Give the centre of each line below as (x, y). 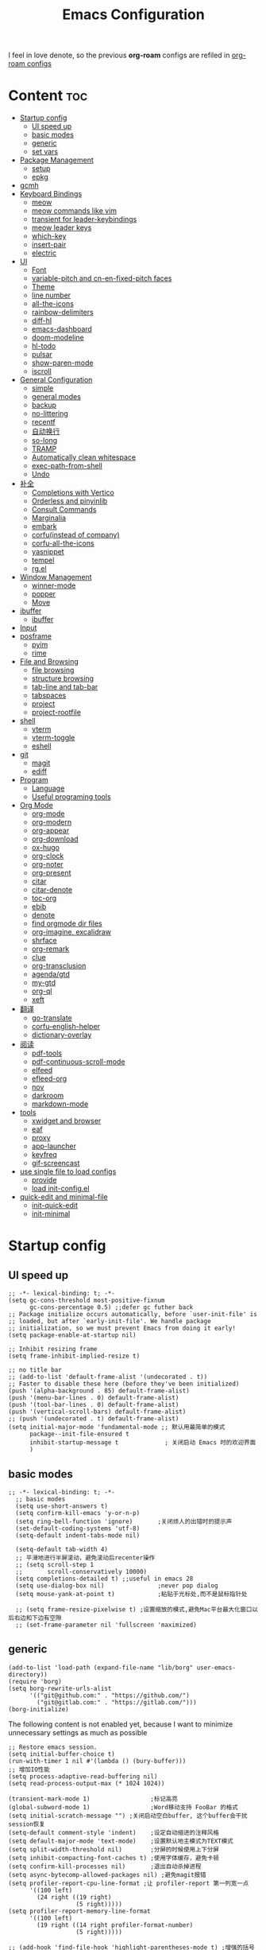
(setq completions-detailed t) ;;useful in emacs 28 (104, 1579)
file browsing (53, 670)
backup (44, 405)
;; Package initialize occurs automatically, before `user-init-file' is (133, 1315)
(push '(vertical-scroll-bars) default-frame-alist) (97, 1412)
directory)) (28, 1674)
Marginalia (48, 518)
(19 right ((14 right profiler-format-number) (115, 1925)
